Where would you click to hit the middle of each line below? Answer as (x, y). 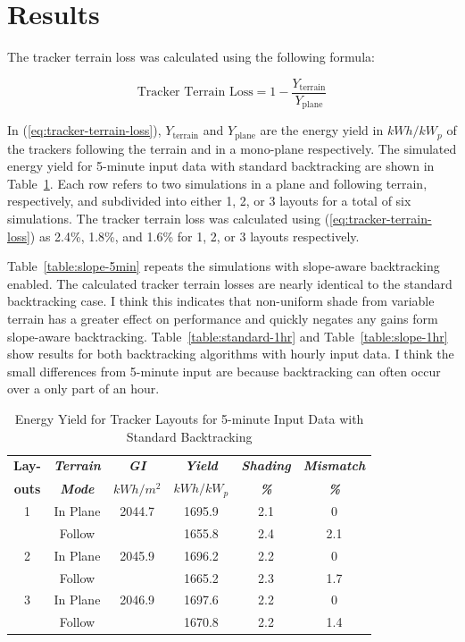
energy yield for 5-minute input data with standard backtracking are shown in (221, 166)
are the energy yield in (322, 130)
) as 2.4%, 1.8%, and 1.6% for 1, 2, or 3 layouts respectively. (195, 236)
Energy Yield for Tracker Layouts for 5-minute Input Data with (189, 418)
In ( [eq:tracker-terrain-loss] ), (84, 130)
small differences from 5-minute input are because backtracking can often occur (224, 371)
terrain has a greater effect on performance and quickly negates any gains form (223, 319)
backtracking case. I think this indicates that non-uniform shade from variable (221, 301)
